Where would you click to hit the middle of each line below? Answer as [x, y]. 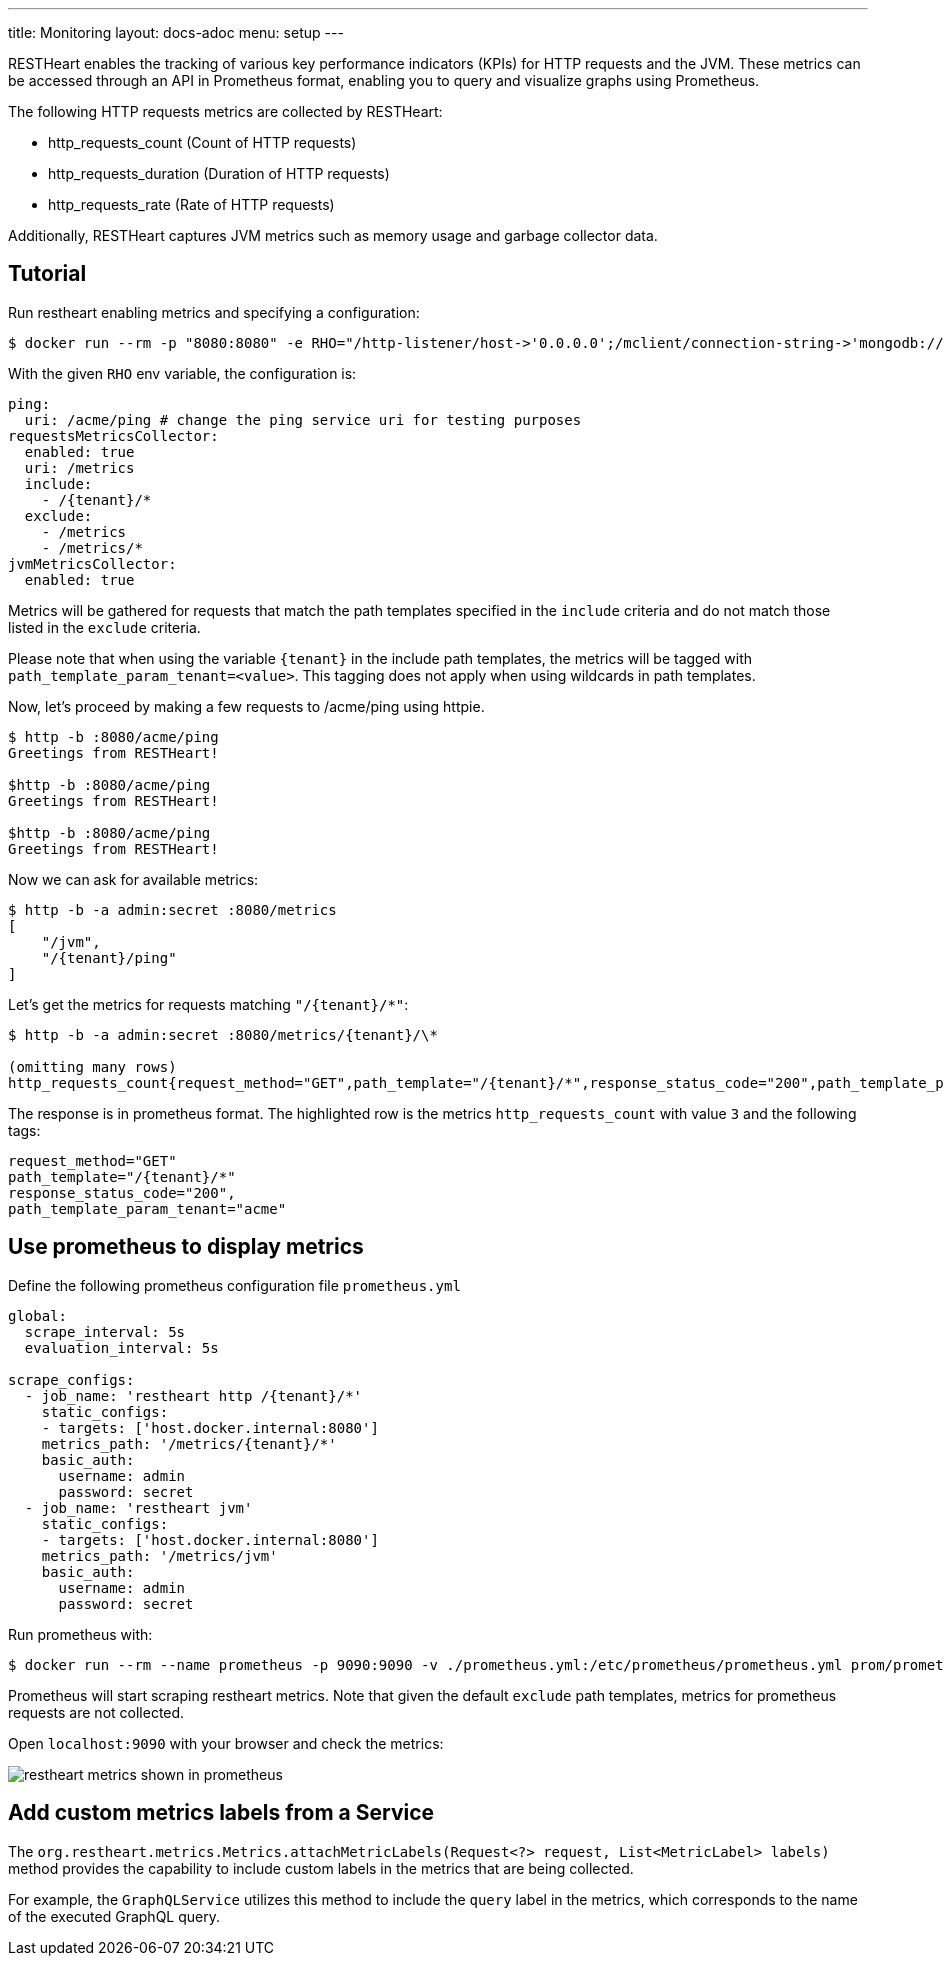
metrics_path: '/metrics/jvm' [159, 1555]
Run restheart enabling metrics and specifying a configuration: [214, 312]
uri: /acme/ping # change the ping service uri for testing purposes [303, 419]
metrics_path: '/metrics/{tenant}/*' [189, 1443]
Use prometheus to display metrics [186, 1247]
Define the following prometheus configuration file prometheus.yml [234, 1285]
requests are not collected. [96, 1712]
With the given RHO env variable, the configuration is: [182, 373]
